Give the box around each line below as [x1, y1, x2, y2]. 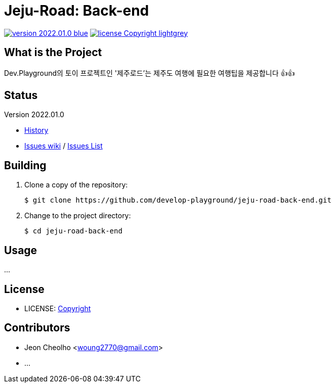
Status [4, 89, 38, 102]
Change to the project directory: [24, 211, 131, 220]
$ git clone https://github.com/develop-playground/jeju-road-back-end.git [24, 196, 331, 205]
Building [4, 159, 47, 172]
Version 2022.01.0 [4, 110, 64, 119]
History [24, 126, 49, 135]
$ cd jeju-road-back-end [24, 227, 122, 235]
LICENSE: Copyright [24, 304, 91, 313]
